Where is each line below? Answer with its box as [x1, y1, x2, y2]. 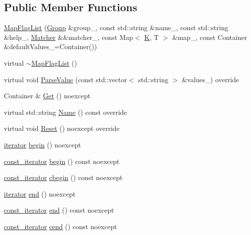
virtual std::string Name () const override [4, 107, 127, 117]
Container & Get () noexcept [4, 90, 90, 101]
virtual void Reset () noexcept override [4, 123, 120, 133]
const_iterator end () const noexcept [4, 205, 114, 215]
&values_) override [181, 74, 239, 84]
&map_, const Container [172, 32, 247, 42]
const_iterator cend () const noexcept [4, 221, 117, 231]
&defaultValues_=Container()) [4, 41, 97, 52]
